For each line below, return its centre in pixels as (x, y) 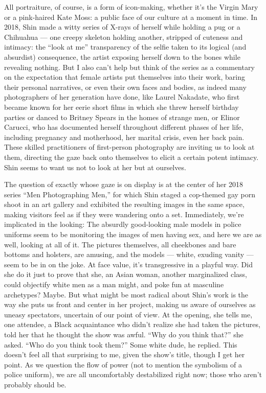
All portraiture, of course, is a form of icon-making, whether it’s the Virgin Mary (131, 7)
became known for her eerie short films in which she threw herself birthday (121, 107)
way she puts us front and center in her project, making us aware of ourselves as (130, 304)
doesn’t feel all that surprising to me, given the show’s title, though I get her (125, 354)
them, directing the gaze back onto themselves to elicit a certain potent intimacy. (131, 157)
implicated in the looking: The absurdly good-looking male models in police (123, 224)
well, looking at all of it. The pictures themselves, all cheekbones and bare (120, 244)
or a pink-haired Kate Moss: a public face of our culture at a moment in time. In (131, 17)
